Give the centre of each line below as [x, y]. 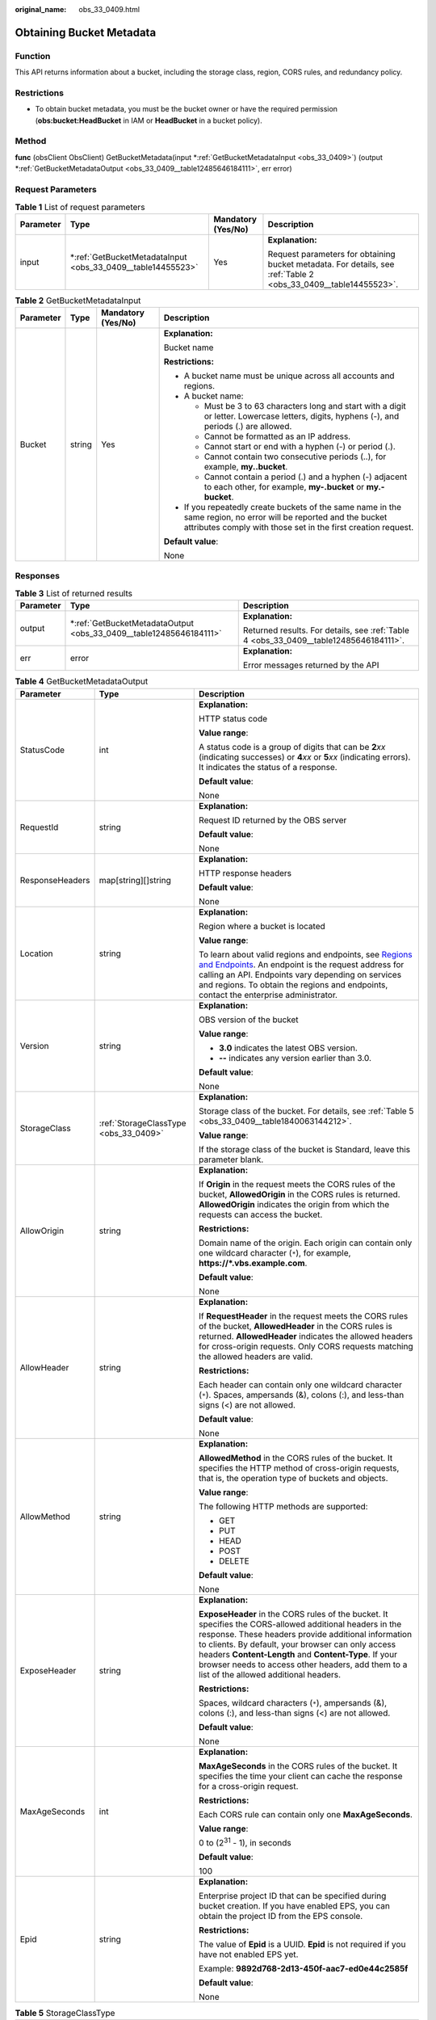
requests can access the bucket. [261, 1214]
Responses [38, 576]
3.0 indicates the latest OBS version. [289, 1048]
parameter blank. [231, 1159]
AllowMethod [45, 1517]
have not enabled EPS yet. [249, 1954]
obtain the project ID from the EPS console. [281, 1916]
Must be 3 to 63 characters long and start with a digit [305, 406]
